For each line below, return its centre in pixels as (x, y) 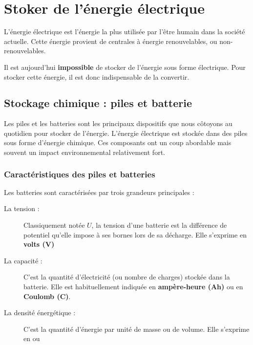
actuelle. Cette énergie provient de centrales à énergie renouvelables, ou (111, 41)
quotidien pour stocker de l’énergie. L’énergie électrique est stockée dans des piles (126, 133)
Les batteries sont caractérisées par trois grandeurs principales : (99, 192)
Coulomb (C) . (47, 296)
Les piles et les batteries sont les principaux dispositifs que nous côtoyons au (118, 123)
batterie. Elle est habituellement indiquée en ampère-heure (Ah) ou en (133, 287)
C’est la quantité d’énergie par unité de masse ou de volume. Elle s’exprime (137, 329)
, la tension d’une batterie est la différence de (159, 225)
